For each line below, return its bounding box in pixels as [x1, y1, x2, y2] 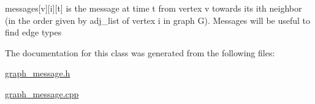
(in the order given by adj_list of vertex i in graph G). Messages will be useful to [5, 13, 311, 26]
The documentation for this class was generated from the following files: [5, 46, 275, 59]
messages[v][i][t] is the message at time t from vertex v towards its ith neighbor [5, 2, 302, 14]
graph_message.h [5, 67, 70, 80]
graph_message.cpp [5, 87, 79, 100]
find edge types [5, 26, 62, 39]
